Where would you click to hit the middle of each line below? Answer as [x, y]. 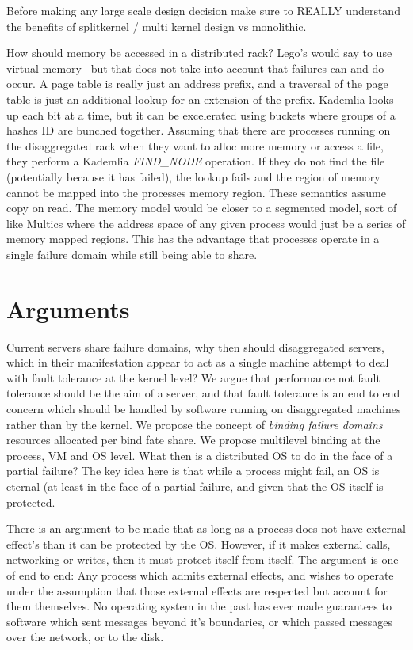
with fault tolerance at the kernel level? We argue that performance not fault [193, 377]
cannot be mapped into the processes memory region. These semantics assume [196, 192]
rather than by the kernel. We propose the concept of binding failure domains [195, 424]
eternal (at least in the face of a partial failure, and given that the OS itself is [195, 486]
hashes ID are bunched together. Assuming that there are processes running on [199, 130]
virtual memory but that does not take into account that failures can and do [195, 68]
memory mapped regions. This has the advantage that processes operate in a [193, 239]
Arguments [68, 308]
